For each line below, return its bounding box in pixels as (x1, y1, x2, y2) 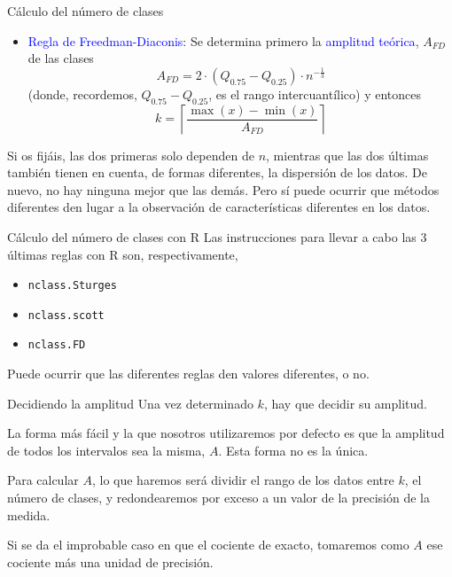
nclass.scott (27, 308, 105, 322)
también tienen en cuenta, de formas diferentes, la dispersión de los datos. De (7, 163, 428, 182)
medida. (7, 505, 51, 524)
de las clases (27, 49, 94, 67)
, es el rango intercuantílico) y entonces (208, 84, 421, 103)
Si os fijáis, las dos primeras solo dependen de (7, 145, 254, 164)
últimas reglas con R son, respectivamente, (7, 245, 238, 263)
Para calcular (7, 471, 79, 489)
